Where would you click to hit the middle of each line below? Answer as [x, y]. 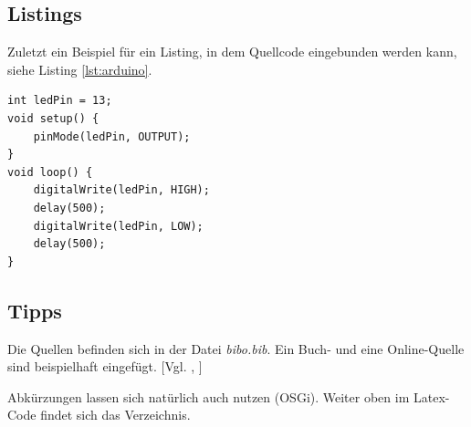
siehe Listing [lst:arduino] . [80, 69]
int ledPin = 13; [60, 101]
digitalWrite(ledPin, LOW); [118, 226]
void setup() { [53, 118]
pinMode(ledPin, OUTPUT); [112, 136]
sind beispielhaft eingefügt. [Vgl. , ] [105, 366]
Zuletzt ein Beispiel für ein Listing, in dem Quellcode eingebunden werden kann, [232, 52]
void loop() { [50, 172]
